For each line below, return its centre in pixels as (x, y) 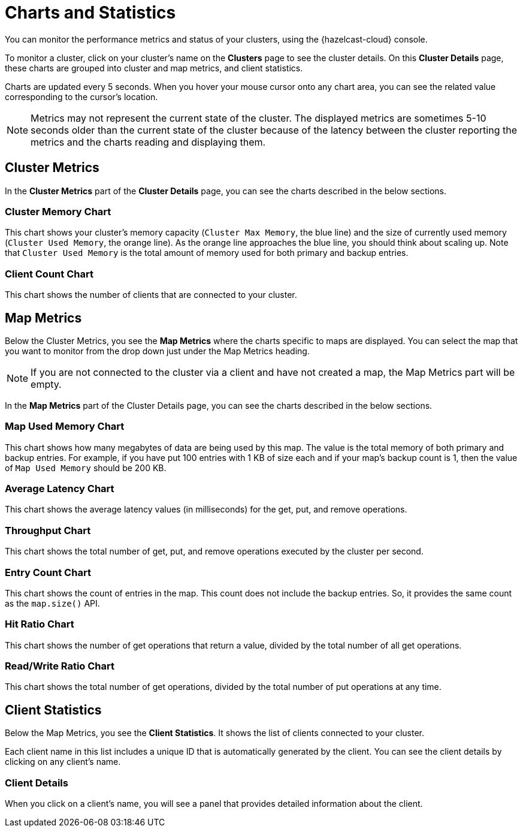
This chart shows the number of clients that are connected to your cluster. (151, 295)
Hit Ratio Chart (40, 624)
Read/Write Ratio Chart (60, 666)
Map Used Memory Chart (65, 426)
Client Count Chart (49, 274)
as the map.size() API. (52, 603)
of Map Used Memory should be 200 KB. (86, 468)
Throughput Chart (48, 530)
